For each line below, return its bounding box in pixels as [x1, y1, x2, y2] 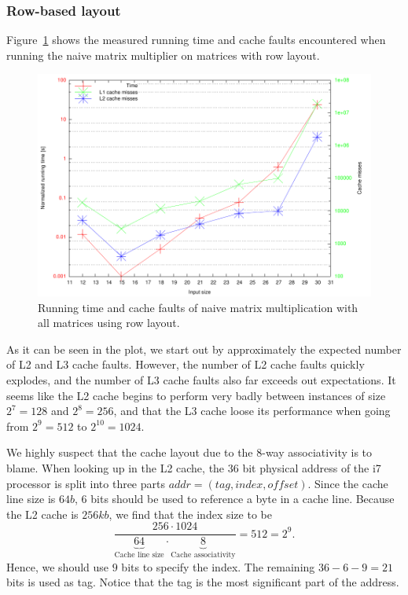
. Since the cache [307, 475, 388, 491]
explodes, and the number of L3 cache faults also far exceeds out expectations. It [6, 372, 396, 388]
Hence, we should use [6, 558, 109, 575]
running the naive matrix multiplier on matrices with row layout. [6, 46, 320, 63]
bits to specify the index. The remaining [121, 558, 315, 575]
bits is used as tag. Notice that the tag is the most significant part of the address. [6, 574, 399, 590]
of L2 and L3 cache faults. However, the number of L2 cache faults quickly [6, 356, 365, 373]
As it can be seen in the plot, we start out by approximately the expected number [6, 340, 402, 357]
